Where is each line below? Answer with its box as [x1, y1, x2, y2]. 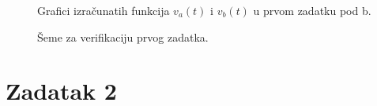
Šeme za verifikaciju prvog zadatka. [37, 28, 209, 45]
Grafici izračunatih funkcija [37, 2, 170, 18]
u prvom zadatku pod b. [253, 2, 371, 18]
